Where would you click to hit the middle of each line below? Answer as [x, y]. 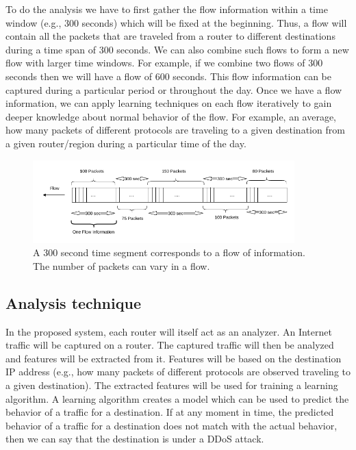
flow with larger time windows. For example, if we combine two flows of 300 [164, 63]
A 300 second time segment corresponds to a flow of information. [169, 252]
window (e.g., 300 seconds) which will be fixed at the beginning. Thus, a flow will [176, 22]
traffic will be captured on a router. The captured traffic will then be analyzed [170, 345]
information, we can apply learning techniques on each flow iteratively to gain [169, 103]
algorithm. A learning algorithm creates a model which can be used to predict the [177, 398]
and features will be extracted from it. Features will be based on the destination [174, 358]
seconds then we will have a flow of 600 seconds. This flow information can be [168, 76]
